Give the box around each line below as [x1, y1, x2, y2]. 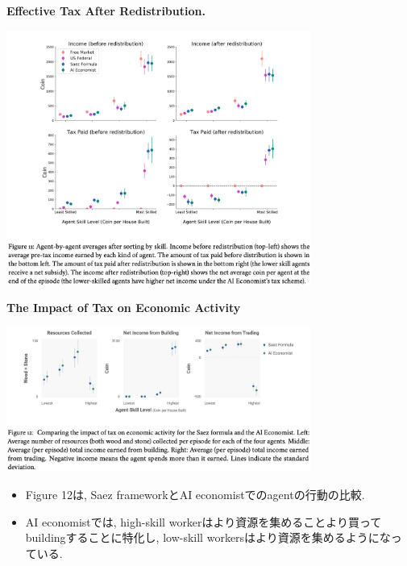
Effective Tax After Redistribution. [6, 2, 206, 19]
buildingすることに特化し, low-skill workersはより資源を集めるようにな [25, 529, 391, 546]
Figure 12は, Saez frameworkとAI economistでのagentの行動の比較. [25, 485, 365, 502]
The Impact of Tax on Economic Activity [6, 298, 241, 315]
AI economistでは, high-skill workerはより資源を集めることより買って [25, 513, 382, 530]
